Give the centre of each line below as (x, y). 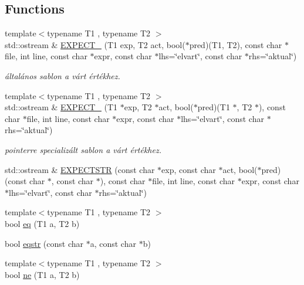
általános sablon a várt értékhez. (63, 75)
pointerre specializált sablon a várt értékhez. (83, 149)
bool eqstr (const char (44, 243)
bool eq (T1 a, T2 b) (42, 223)
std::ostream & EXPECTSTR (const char (80, 169)
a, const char (113, 243)
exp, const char (189, 169)
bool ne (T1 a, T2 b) (42, 274)
